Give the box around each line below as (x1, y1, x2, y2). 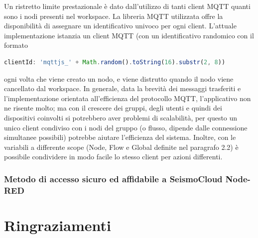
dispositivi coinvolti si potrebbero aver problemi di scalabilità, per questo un (4, 112, 238, 122)
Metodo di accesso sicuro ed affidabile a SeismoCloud (4, 172, 223, 185)
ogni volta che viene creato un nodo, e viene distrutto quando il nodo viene (4, 73, 234, 84)
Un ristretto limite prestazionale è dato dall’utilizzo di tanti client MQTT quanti (4, 1, 251, 11)
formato (4, 40, 28, 50)
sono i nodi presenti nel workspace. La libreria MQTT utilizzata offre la (4, 10, 223, 21)
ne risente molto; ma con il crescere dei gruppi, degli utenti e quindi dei (4, 103, 222, 113)
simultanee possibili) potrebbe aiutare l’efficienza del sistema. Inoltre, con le (4, 132, 236, 142)
